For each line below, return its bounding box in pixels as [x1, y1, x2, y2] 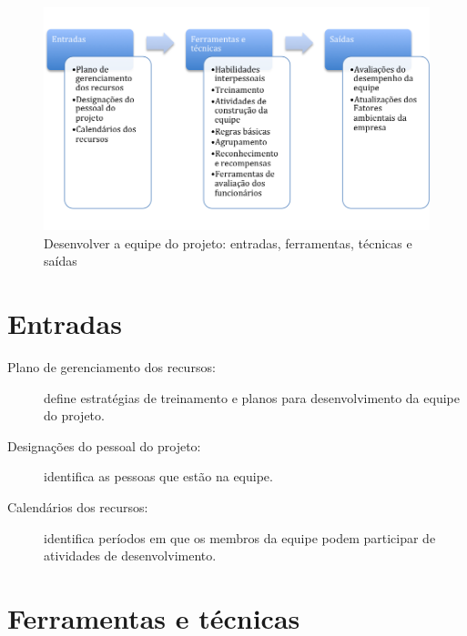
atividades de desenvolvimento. [44, 546, 217, 565]
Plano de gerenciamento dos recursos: [7, 358, 216, 377]
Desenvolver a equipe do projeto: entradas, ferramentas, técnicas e [44, 233, 412, 252]
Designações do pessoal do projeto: [7, 436, 201, 455]
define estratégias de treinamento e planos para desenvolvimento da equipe [44, 388, 460, 407]
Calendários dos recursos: [7, 498, 148, 517]
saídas [44, 251, 77, 270]
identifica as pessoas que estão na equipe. [44, 467, 273, 486]
